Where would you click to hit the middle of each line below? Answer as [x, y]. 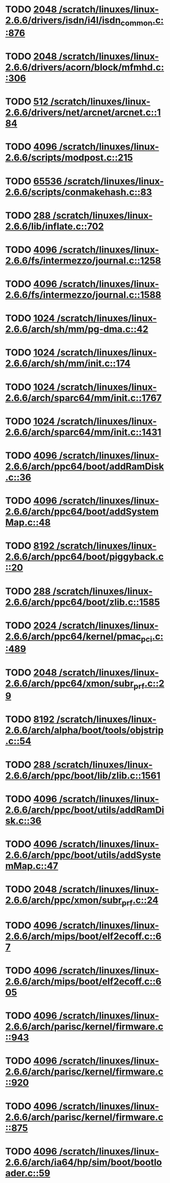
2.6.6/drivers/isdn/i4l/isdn [63, 20]
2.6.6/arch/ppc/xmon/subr [64, 900]
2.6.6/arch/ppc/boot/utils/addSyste [83, 855]
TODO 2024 [31, 625]
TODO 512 [27, 102]
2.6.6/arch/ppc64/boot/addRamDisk [85, 467]
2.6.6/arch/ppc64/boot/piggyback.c [85, 557]
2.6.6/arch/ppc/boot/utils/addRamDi [85, 810]
